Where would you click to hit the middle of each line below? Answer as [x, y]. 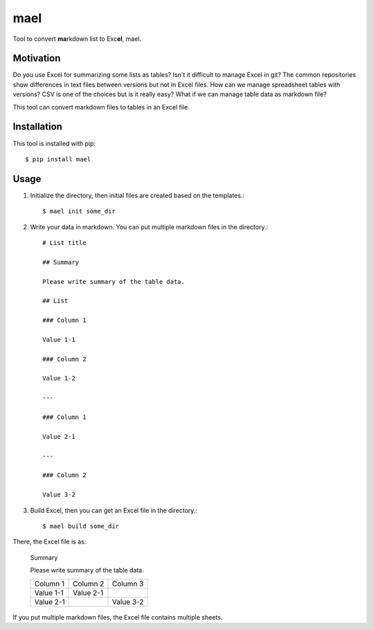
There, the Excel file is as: [50, 542]
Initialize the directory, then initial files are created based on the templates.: [137, 195]
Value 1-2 [59, 378]
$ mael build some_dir [81, 526]
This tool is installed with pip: [54, 143]
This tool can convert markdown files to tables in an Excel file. [101, 107]
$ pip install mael [58, 159]
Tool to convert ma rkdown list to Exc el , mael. [77, 39]
